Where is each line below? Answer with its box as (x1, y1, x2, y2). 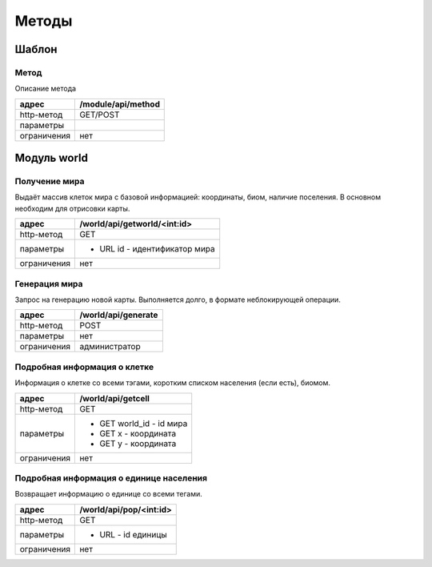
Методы (14, 12, 73, 30)
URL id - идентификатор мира (99, 243, 215, 255)
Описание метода (14, 84, 76, 94)
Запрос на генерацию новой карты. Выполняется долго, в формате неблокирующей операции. (14, 295, 342, 304)
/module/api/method (79, 99, 160, 110)
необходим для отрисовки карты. (14, 203, 130, 213)
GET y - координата (99, 437, 177, 448)
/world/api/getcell (79, 392, 150, 404)
